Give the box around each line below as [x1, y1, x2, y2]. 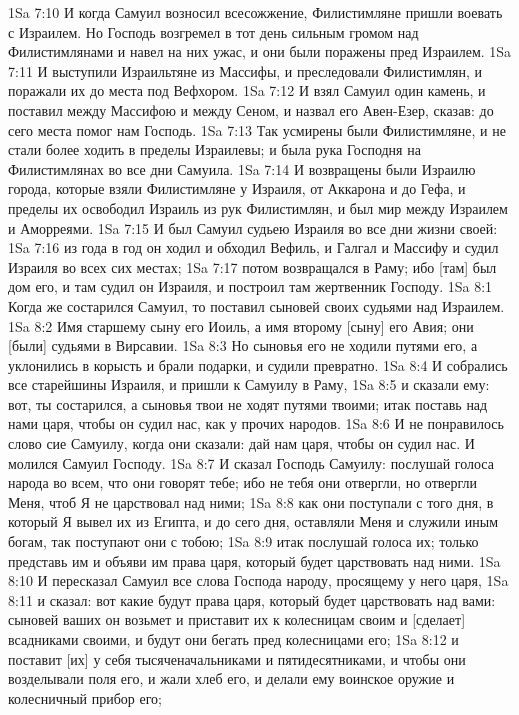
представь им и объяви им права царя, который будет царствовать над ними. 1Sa [8, 550, 501, 571]
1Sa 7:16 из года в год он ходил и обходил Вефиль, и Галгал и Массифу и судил [8, 237, 499, 258]
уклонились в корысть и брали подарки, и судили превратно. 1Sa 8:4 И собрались [8, 354, 508, 375]
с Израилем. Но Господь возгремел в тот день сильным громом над [8, 21, 419, 42]
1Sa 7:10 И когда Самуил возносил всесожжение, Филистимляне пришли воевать [8, 2, 503, 22]
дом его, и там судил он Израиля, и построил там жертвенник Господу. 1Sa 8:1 [8, 276, 493, 297]
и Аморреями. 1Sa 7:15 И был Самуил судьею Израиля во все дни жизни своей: [8, 217, 498, 238]
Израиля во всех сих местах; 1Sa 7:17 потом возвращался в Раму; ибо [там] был [8, 256, 497, 277]
